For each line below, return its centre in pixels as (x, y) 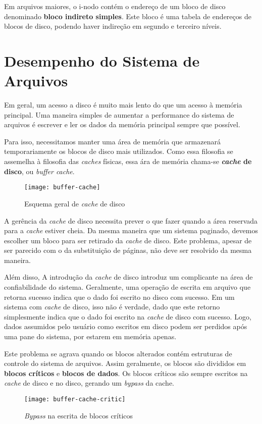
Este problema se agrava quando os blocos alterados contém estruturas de (118, 353)
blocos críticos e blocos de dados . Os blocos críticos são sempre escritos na (126, 373)
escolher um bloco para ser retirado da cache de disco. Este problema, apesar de (128, 240)
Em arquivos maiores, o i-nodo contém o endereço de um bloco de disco (115, 6)
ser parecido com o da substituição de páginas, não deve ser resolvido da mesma (128, 250)
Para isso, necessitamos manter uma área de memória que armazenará (112, 141)
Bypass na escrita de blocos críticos (79, 415)
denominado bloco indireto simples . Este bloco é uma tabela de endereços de (128, 16)
